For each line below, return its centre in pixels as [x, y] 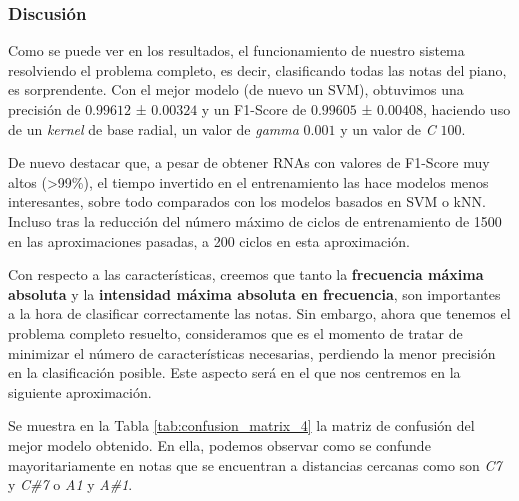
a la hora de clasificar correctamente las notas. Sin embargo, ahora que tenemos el [259, 313]
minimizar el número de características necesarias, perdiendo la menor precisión [252, 352]
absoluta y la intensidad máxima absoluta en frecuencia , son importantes [254, 293]
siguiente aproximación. [80, 391]
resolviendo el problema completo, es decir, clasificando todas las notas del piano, [257, 69]
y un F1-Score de [254, 109]
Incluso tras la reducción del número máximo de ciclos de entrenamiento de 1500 [255, 220]
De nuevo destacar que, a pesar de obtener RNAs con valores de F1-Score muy [249, 162]
